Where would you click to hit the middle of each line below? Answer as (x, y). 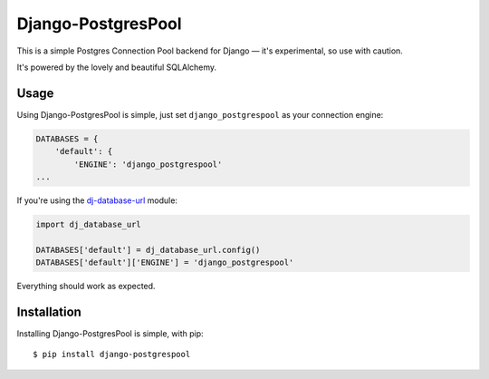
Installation (49, 311)
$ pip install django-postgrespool (112, 355)
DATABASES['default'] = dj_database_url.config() (148, 250)
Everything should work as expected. (86, 287)
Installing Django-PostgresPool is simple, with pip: (110, 334)
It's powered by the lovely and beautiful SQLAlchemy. (117, 67)
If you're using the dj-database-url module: (97, 200)
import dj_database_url (89, 224)
